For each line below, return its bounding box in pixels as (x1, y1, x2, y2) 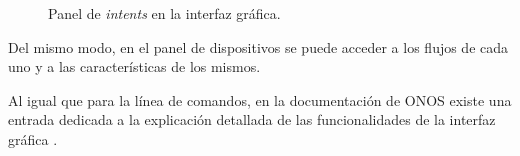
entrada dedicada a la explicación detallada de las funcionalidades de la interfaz (8, 109, 496, 130)
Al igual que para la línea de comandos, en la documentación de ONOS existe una (8, 89, 512, 110)
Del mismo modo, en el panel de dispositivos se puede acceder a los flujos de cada (8, 36, 509, 57)
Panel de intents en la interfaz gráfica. (48, 3, 281, 23)
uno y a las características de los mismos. (8, 56, 261, 77)
